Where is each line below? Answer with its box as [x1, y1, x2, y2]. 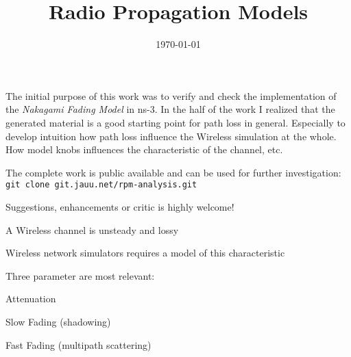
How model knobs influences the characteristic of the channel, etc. [5, 142, 283, 157]
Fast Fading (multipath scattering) [5, 337, 152, 352]
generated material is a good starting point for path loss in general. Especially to [5, 115, 346, 129]
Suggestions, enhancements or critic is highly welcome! [5, 199, 234, 213]
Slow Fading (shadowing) [5, 314, 111, 328]
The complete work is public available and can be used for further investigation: [5, 165, 341, 179]
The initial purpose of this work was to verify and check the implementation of [5, 88, 337, 103]
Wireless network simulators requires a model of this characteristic [5, 246, 285, 260]
